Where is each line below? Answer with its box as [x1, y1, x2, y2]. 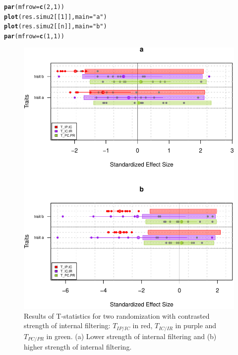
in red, [132, 320, 153, 331]
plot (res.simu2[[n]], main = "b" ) [4, 23, 107, 30]
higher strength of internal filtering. [24, 342, 132, 352]
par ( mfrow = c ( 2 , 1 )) [4, 3, 64, 10]
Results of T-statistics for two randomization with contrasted [24, 310, 210, 321]
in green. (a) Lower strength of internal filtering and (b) [46, 331, 217, 341]
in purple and [175, 320, 217, 331]
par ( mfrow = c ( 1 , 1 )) [4, 32, 64, 40]
